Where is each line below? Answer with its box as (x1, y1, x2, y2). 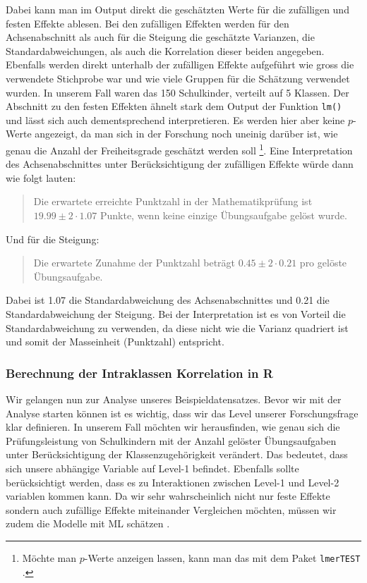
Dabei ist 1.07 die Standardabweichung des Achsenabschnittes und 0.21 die (6, 293, 330, 307)
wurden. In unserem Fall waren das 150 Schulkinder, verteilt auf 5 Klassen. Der (6, 85, 349, 99)
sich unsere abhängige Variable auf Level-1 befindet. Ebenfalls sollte (6, 460, 299, 475)
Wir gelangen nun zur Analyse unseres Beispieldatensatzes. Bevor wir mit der (6, 392, 342, 406)
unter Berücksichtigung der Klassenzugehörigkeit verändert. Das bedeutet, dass (6, 447, 348, 462)
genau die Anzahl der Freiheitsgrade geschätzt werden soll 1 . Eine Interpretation (6, 141, 353, 157)
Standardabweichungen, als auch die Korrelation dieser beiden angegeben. (6, 43, 325, 58)
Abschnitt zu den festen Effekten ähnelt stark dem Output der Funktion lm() (6, 99, 342, 113)
